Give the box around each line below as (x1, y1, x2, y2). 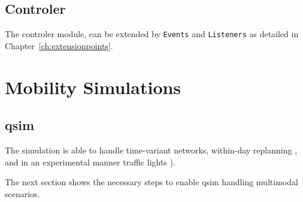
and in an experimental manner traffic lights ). (5, 155, 175, 168)
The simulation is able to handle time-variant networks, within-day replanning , (5, 144, 298, 156)
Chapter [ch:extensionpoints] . (5, 39, 113, 52)
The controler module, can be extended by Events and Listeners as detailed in (5, 28, 299, 40)
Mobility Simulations (5, 74, 181, 99)
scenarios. (5, 187, 40, 200)
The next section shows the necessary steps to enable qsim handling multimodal (5, 176, 298, 188)
